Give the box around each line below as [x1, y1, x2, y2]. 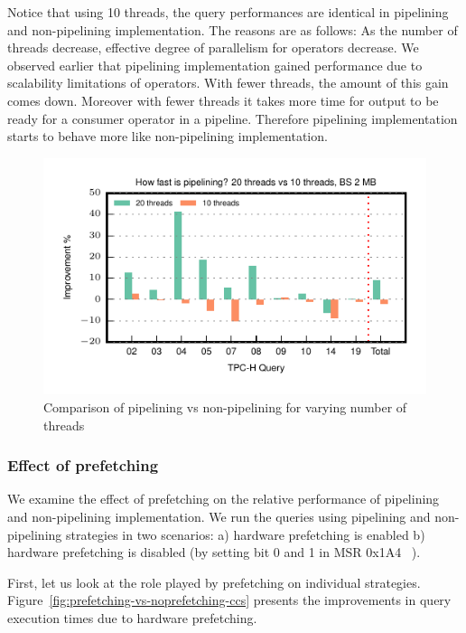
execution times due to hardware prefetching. [7, 608, 257, 627]
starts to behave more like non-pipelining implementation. [7, 127, 328, 146]
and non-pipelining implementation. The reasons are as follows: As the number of [7, 20, 458, 39]
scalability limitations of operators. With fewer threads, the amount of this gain [7, 73, 449, 92]
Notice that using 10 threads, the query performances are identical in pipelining [7, 3, 449, 21]
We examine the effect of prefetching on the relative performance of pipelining [7, 489, 440, 508]
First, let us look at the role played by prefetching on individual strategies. [7, 572, 421, 591]
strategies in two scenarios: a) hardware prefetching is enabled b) [65, 524, 425, 543]
